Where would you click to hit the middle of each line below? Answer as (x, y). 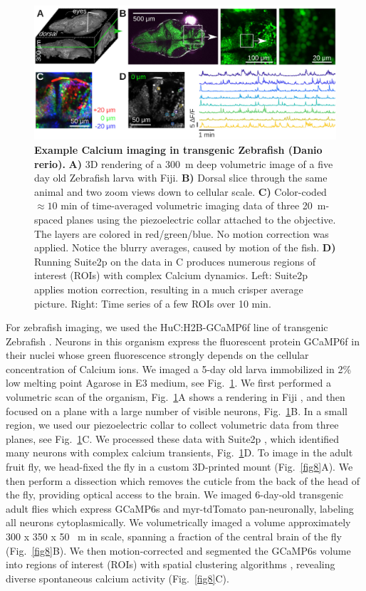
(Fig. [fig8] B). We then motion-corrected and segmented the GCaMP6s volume (178, 550)
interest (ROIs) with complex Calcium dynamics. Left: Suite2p (171, 275)
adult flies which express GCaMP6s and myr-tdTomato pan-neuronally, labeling (180, 508)
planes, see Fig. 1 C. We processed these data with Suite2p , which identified (173, 438)
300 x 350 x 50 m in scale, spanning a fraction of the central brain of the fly (174, 537)
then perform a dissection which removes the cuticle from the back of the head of (183, 480)
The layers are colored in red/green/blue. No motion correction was (182, 233)
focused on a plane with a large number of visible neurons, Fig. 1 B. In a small (177, 410)
